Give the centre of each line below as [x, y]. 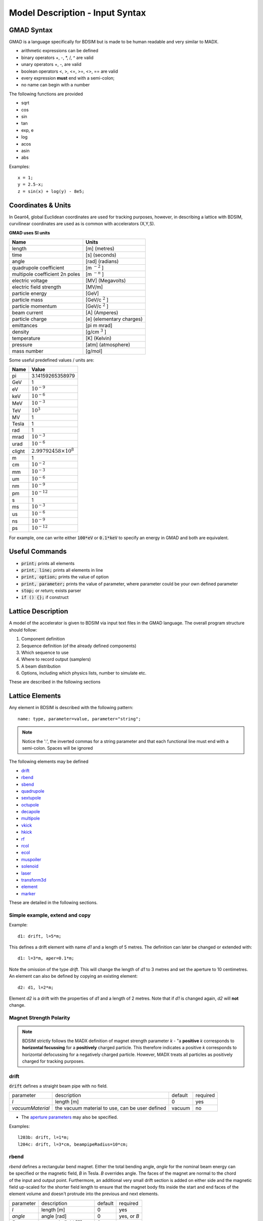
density [20, 332]
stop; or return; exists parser [51, 590]
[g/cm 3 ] [96, 331]
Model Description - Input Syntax [77, 13]
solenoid [30, 866]
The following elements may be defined [49, 761]
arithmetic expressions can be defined [60, 51]
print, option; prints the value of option [65, 577]
